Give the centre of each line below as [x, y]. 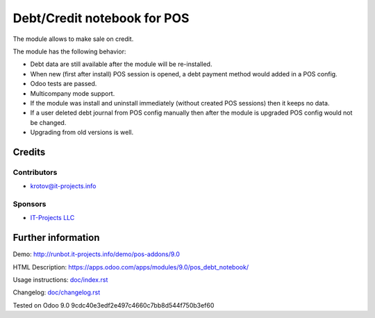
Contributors [35, 172]
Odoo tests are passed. [64, 84]
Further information [56, 238]
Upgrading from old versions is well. [82, 133]
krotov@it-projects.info [63, 186]
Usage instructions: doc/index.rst [60, 280]
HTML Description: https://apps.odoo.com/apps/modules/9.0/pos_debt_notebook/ [131, 267]
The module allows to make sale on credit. [73, 39]
